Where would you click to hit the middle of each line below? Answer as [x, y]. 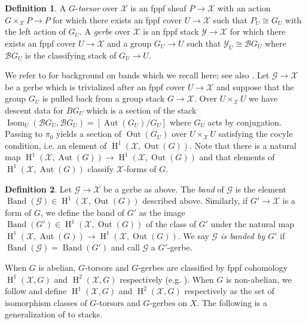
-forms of [140, 168]
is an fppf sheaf [158, 8]
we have [263, 98]
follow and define [36, 291]
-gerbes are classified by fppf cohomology [213, 268]
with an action [244, 8]
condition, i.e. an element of [56, 145]
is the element [261, 189]
